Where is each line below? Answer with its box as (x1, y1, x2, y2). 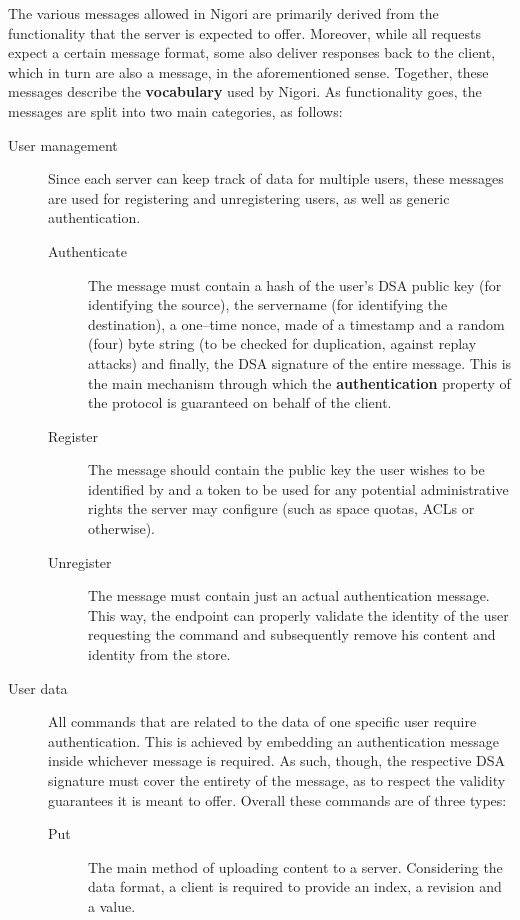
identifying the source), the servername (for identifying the (88, 294, 448, 315)
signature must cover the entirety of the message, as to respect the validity (48, 770, 506, 790)
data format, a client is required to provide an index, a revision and (88, 876, 502, 897)
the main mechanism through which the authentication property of (88, 372, 511, 393)
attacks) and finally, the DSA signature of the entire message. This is (88, 352, 512, 373)
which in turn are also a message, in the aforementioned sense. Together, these (8, 61, 489, 82)
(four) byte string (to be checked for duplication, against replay (88, 333, 477, 354)
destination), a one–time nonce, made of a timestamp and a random (88, 313, 505, 334)
